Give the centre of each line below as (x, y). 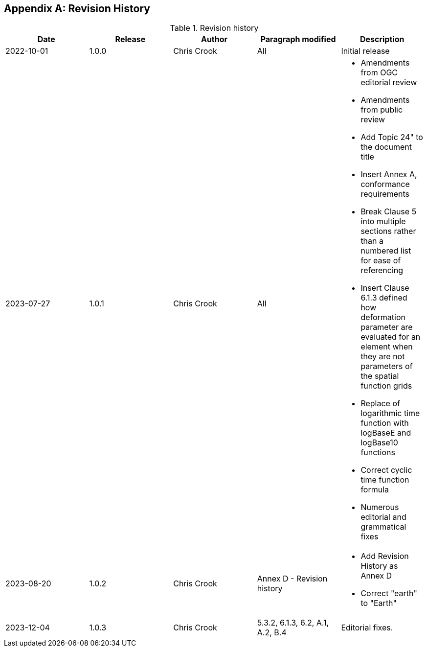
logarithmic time (390, 413)
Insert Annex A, (389, 174)
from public (382, 110)
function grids (386, 386)
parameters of (387, 366)
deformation (383, 317)
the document (386, 147)
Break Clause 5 (389, 212)
